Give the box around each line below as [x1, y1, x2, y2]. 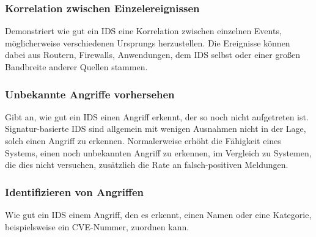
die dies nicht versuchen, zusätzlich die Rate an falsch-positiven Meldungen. [5, 158, 288, 171]
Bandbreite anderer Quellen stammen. [5, 60, 148, 73]
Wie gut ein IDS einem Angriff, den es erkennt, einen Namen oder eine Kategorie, [5, 208, 312, 221]
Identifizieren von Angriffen [5, 184, 144, 199]
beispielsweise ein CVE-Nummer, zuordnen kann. [5, 220, 189, 233]
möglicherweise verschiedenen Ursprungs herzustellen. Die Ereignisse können [5, 36, 290, 49]
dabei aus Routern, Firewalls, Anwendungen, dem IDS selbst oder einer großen [5, 48, 300, 61]
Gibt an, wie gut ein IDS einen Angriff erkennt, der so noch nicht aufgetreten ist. [5, 110, 309, 123]
